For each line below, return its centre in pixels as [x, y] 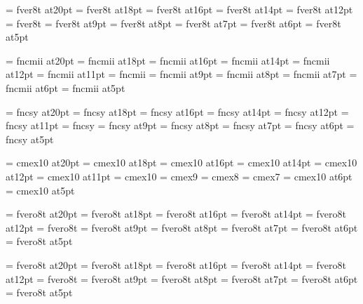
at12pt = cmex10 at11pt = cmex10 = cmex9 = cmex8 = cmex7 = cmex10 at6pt [179, 176]
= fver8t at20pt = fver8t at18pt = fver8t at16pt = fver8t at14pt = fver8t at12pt [179, 9]
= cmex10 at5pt [40, 190]
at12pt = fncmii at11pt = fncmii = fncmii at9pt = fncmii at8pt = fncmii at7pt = [181, 74]
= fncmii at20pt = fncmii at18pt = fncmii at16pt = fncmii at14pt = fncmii [168, 60]
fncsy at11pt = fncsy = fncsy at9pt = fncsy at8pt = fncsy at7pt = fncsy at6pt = [180, 125]
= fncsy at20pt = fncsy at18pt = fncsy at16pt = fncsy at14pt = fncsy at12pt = [177, 111]
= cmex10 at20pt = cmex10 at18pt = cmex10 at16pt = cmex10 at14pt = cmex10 [181, 163]
